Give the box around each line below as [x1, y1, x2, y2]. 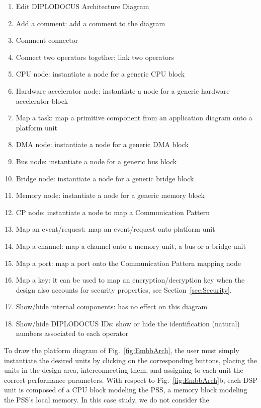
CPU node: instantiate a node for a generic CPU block [16, 69, 185, 79]
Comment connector [16, 35, 78, 45]
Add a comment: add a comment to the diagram [16, 18, 165, 28]
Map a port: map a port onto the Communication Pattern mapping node [16, 257, 241, 268]
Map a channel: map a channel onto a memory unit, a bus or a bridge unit [16, 240, 246, 251]
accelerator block [16, 95, 68, 106]
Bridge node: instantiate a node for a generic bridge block [16, 173, 194, 183]
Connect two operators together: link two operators [16, 51, 174, 62]
